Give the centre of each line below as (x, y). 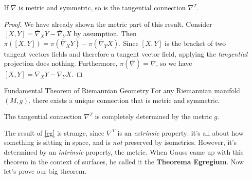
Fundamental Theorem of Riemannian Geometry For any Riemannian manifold (122, 90)
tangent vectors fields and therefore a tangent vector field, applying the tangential (126, 53)
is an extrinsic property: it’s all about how (180, 132)
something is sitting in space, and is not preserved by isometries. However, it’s (120, 142)
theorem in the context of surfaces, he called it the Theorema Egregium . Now (124, 161)
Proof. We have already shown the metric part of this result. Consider (108, 24)
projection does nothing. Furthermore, (61, 63)
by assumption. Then (105, 33)
